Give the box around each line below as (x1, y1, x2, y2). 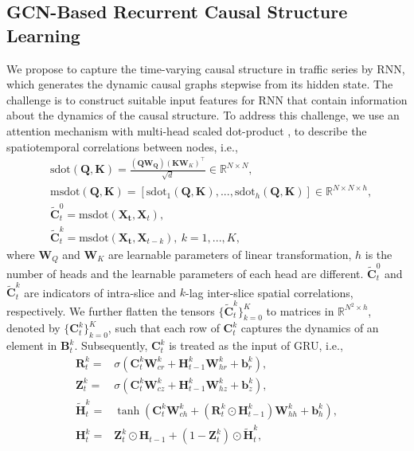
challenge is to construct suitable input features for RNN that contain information (6, 91, 408, 108)
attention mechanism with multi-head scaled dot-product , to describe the (6, 122, 367, 139)
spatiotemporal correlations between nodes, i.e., (6, 138, 238, 155)
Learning (6, 22, 80, 47)
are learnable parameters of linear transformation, (108, 245, 352, 262)
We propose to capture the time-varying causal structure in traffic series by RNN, (6, 60, 405, 76)
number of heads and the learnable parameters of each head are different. (6, 265, 364, 281)
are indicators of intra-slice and (24, 284, 177, 300)
